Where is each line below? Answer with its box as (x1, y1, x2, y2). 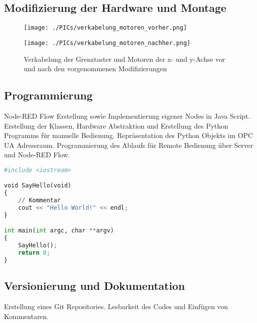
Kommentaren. (4, 311, 49, 321)
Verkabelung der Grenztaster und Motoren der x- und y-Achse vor (24, 53, 225, 64)
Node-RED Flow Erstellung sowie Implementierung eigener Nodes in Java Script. (4, 110, 250, 121)
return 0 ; (18, 249, 51, 257)
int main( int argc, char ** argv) (4, 227, 114, 234)
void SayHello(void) (4, 182, 72, 189)
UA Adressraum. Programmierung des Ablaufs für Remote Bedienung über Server (4, 139, 253, 150)
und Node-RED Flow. (4, 149, 70, 160)
